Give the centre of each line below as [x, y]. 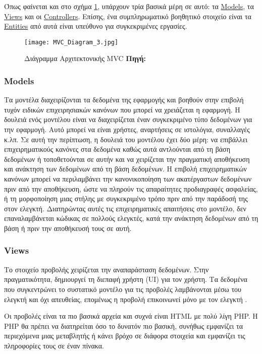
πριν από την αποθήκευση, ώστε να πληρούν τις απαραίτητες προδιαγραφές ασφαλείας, [131, 188]
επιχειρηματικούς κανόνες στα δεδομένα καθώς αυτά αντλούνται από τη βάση [117, 149]
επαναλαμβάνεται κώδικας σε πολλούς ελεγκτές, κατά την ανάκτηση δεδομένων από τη [131, 218]
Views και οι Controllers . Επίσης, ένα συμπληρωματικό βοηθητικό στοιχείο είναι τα [128, 16]
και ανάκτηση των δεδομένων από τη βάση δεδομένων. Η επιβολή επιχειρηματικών [125, 169]
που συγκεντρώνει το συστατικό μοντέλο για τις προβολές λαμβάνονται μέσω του [123, 289]
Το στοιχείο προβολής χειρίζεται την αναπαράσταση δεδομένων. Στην [107, 269]
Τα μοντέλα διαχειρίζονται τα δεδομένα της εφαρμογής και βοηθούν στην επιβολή [124, 100]
